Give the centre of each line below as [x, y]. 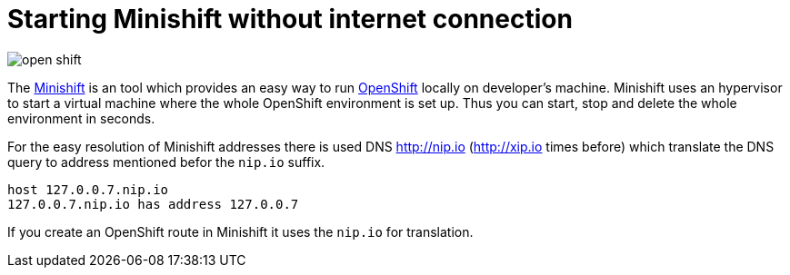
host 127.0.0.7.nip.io [88, 189]
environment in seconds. [81, 118]
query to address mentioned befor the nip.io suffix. [166, 162]
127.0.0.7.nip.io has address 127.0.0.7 [153, 204]
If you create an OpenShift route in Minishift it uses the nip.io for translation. [240, 231]
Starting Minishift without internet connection [290, 19]
